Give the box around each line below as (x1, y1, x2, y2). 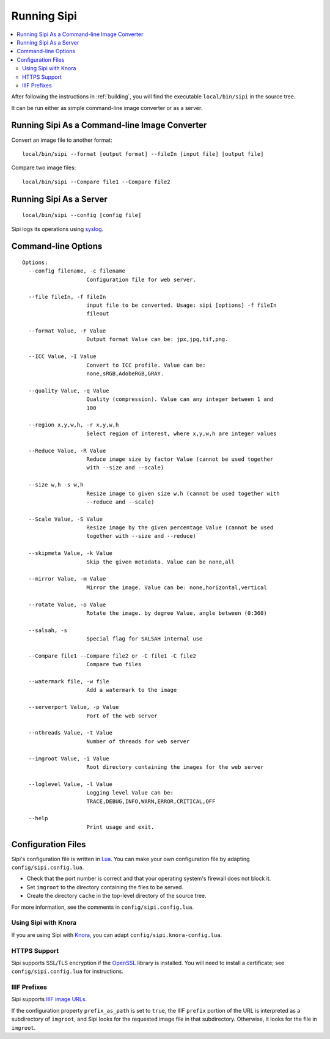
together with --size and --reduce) (86, 532, 197, 540)
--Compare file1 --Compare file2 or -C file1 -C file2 (28, 652, 197, 659)
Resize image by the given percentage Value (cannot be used (86, 524, 274, 531)
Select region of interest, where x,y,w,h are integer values (86, 430, 277, 437)
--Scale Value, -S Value (28, 515, 103, 523)
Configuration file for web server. (86, 276, 197, 283)
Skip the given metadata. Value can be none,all (86, 558, 235, 565)
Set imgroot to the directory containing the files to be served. (26, 883, 183, 890)
